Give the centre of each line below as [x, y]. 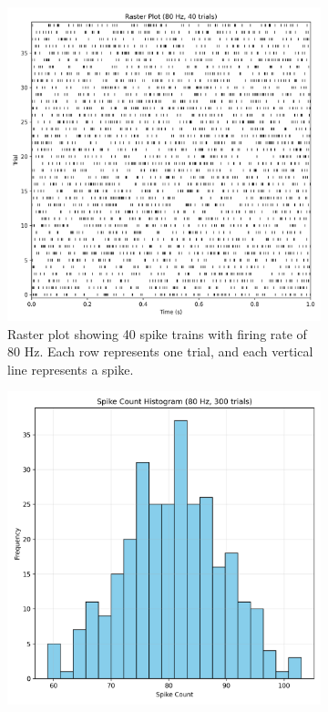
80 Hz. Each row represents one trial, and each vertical [160, 351]
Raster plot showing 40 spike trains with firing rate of [157, 333]
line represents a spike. [71, 369]
